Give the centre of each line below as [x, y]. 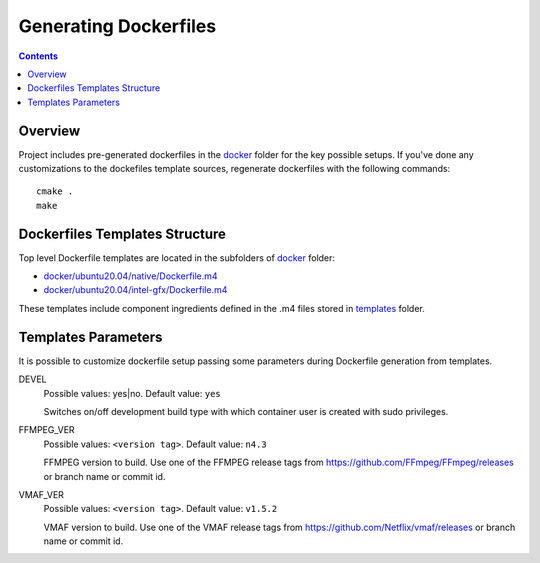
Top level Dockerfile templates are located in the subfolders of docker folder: [176, 257]
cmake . [55, 191]
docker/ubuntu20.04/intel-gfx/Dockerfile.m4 [135, 290]
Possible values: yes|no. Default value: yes [132, 393]
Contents [38, 56]
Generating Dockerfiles [117, 26]
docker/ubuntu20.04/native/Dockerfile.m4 [131, 276]
